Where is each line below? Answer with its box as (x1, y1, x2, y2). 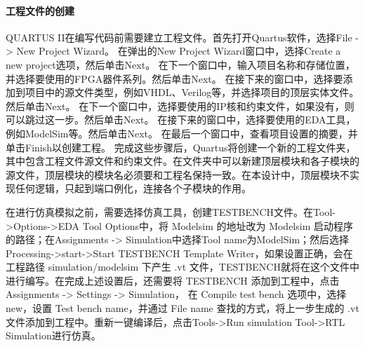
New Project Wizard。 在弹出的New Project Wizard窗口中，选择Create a (16, 43, 341, 58)
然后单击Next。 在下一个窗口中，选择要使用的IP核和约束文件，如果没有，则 (6, 98, 354, 113)
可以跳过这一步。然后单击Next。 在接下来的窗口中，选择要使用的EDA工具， (6, 112, 356, 127)
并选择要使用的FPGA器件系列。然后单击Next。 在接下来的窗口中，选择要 (6, 71, 343, 86)
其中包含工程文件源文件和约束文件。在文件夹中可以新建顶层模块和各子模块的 (6, 154, 359, 168)
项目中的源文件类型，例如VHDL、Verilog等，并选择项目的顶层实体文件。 (25, 85, 359, 100)
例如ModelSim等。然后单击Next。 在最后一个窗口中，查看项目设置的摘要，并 (6, 125, 358, 140)
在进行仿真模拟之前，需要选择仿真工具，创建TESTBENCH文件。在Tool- (6, 204, 336, 219)
